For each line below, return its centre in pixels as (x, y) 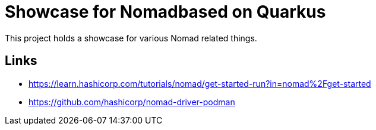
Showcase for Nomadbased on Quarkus (165, 12)
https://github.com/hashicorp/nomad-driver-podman (132, 102)
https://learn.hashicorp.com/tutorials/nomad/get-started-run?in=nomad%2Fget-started (200, 83)
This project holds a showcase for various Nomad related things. (131, 38)
